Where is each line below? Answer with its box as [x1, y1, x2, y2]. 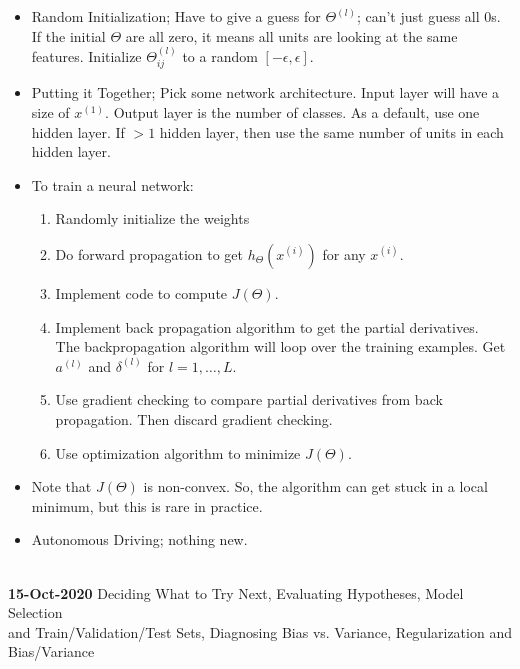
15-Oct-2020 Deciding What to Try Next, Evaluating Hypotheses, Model [8, 582, 464, 603]
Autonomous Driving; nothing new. [31, 529, 248, 550]
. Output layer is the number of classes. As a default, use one [105, 102, 480, 123]
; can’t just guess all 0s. [356, 6, 501, 26]
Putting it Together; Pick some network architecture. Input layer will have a [31, 82, 500, 103]
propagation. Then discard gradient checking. [55, 408, 333, 429]
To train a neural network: [31, 174, 194, 195]
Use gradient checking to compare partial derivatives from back [55, 389, 443, 410]
